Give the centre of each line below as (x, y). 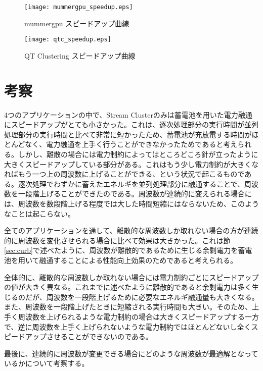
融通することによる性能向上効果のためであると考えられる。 (138, 260)
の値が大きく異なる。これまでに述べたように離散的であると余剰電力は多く (128, 287)
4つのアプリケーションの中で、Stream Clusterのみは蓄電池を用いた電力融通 (128, 114)
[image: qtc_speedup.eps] (68, 40)
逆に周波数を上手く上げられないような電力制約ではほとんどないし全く (135, 326)
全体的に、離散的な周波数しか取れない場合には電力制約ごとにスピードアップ (131, 277)
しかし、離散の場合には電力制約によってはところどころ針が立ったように (138, 154)
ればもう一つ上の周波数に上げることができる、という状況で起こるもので (124, 174)
